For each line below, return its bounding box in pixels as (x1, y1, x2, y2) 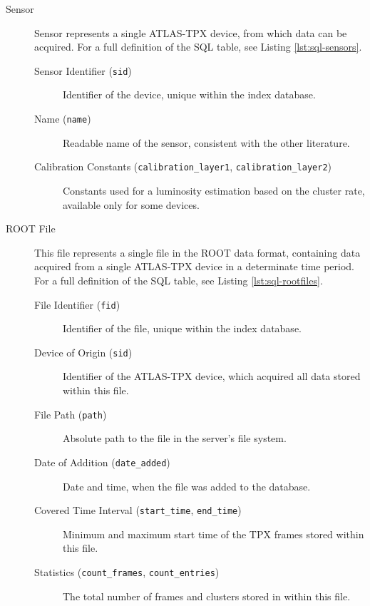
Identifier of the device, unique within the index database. (63, 87, 316, 102)
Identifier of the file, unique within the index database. (63, 321, 302, 336)
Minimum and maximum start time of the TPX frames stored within (63, 526, 364, 541)
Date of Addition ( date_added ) (34, 454, 170, 469)
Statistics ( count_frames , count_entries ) (34, 564, 220, 579)
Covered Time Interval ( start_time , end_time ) (34, 503, 242, 518)
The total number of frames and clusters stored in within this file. (63, 588, 351, 603)
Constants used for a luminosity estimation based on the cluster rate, (63, 183, 365, 197)
